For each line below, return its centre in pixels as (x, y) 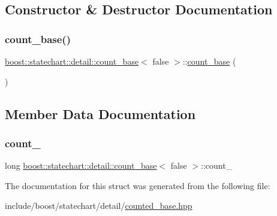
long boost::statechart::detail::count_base (81, 165)
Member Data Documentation (100, 113)
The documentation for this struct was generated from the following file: (138, 185)
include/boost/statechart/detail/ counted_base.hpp (99, 206)
